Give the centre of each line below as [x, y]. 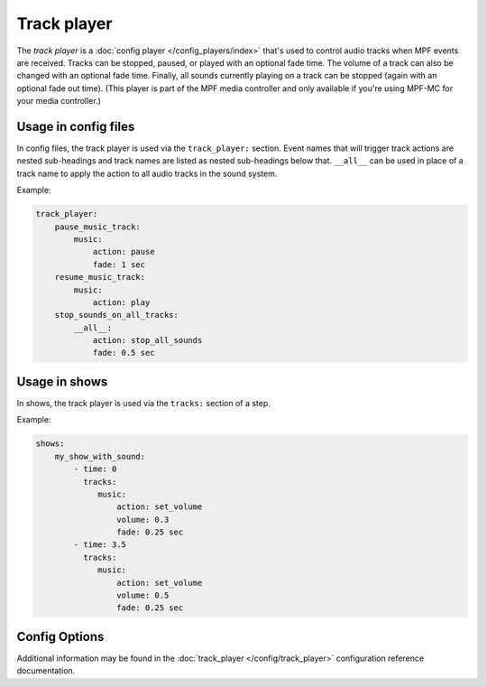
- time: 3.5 [100, 545]
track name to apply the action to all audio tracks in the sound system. [147, 173]
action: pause [124, 252]
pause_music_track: [98, 227]
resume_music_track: [100, 277]
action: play [121, 302]
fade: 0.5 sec [124, 353]
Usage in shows [62, 381]
